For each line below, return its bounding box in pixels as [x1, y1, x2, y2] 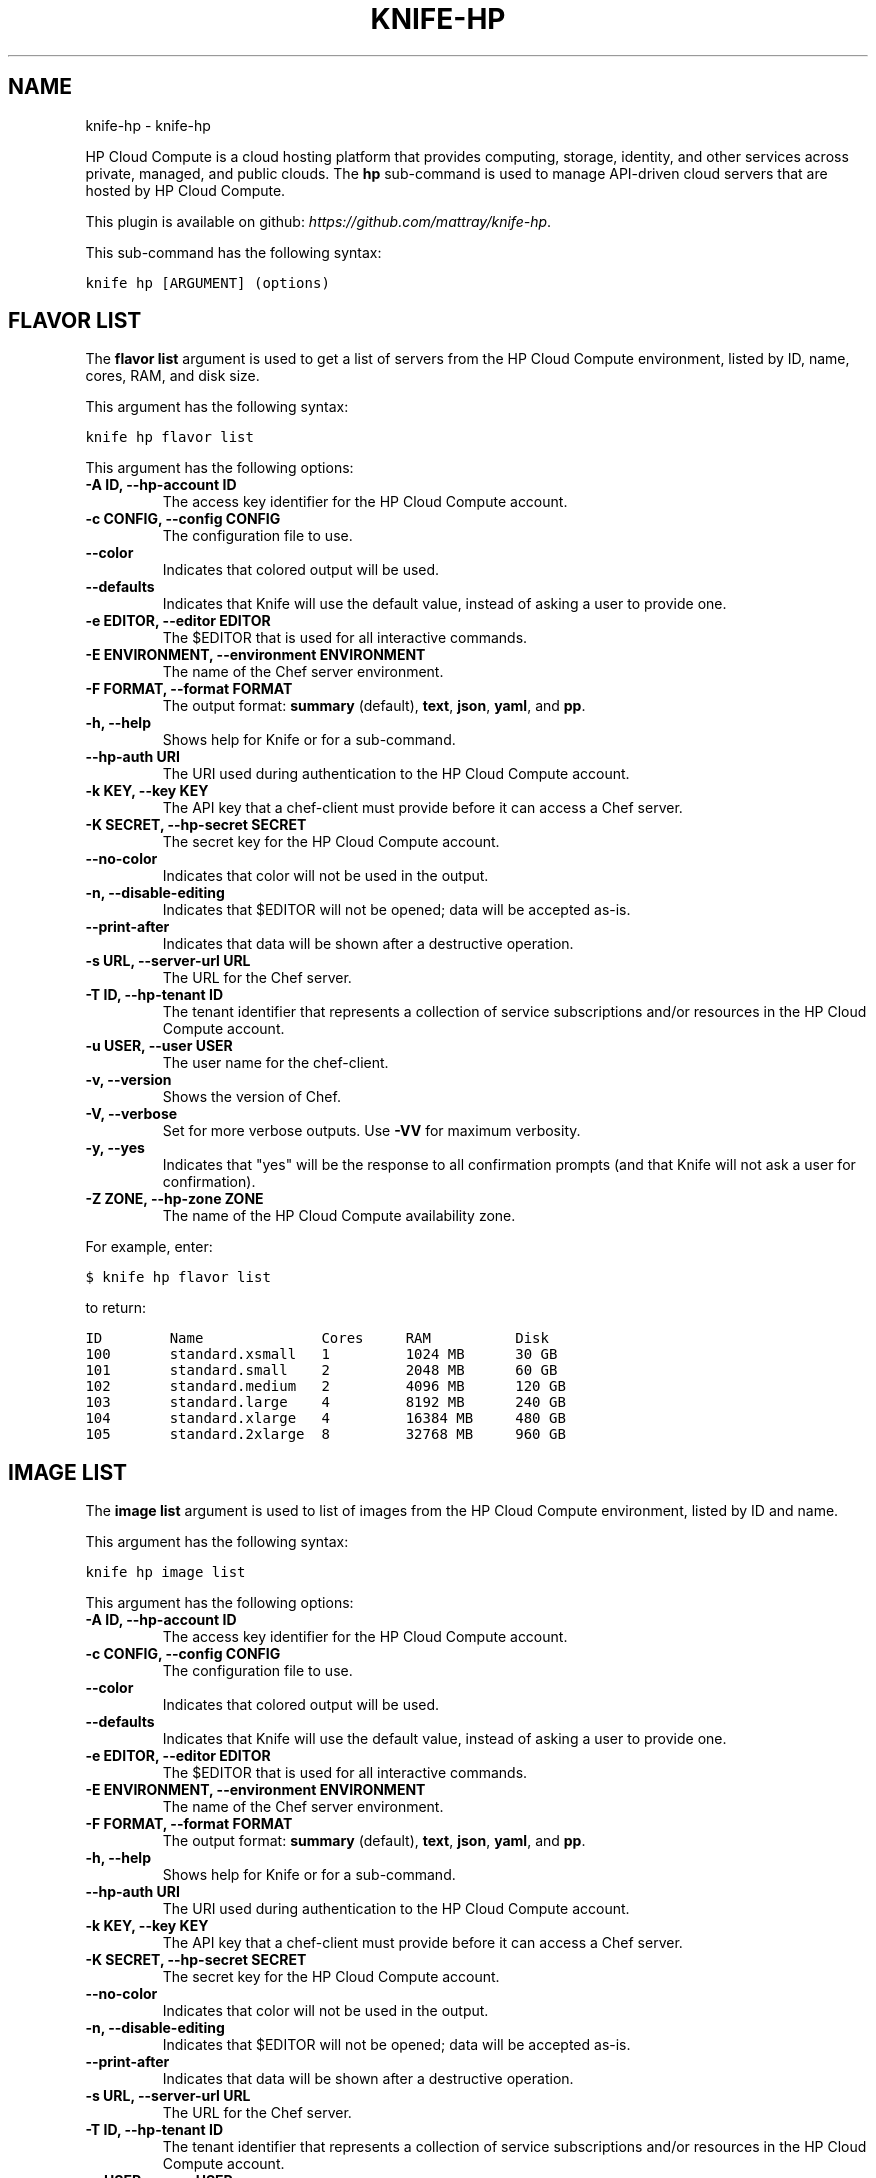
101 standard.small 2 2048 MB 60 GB [85, 1362, 558, 1379]
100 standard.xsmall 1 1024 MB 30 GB [85, 1346, 558, 1363]
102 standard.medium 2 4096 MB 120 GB [85, 1378, 566, 1395]
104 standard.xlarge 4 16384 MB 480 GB [85, 1410, 566, 1427]
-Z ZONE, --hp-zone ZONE [85, 1190, 264, 1208]
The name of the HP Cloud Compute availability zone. [162, 1207, 516, 1225]
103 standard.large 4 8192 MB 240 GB [85, 1394, 566, 1411]
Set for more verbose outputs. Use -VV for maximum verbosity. [162, 1122, 581, 1140]
